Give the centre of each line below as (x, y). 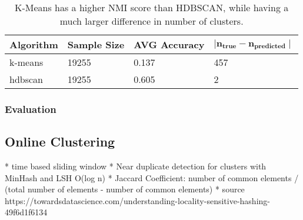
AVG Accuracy (169, 44)
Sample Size (96, 44)
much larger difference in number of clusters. (151, 21)
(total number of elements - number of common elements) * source (125, 189)
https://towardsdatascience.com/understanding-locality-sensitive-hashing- (137, 200)
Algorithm (34, 44)
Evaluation (31, 109)
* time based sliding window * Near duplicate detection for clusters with (136, 166)
